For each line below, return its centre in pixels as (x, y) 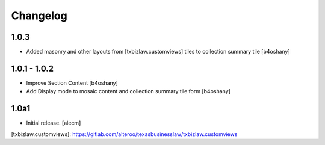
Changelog (39, 16)
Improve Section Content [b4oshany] (72, 83)
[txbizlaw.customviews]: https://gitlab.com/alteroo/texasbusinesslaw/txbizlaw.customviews (124, 134)
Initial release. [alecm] (54, 123)
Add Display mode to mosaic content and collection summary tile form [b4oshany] (128, 91)
